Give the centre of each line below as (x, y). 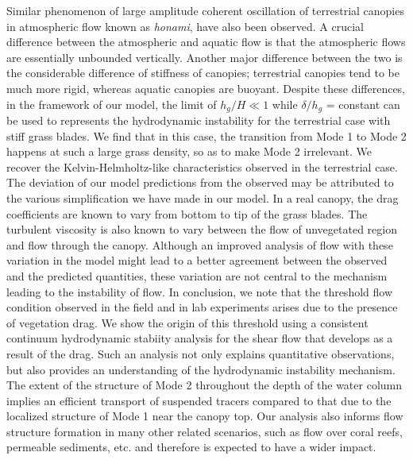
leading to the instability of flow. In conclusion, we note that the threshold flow (200, 291)
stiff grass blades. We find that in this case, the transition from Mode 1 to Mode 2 (206, 135)
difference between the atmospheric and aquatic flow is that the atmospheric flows (206, 42)
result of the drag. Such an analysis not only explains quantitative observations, (201, 353)
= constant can (363, 104)
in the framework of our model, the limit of (112, 104)
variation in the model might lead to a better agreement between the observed (197, 260)
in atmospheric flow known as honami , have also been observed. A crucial (185, 26)
